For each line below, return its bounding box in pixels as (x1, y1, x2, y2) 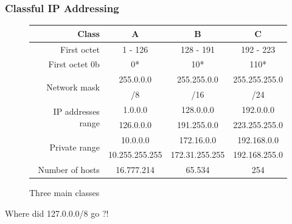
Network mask (46, 80, 100, 93)
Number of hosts (38, 163, 100, 176)
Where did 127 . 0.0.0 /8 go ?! (5, 207, 109, 219)
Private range (49, 141, 100, 154)
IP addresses (53, 104, 100, 117)
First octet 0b (48, 58, 100, 70)
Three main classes (29, 186, 100, 199)
